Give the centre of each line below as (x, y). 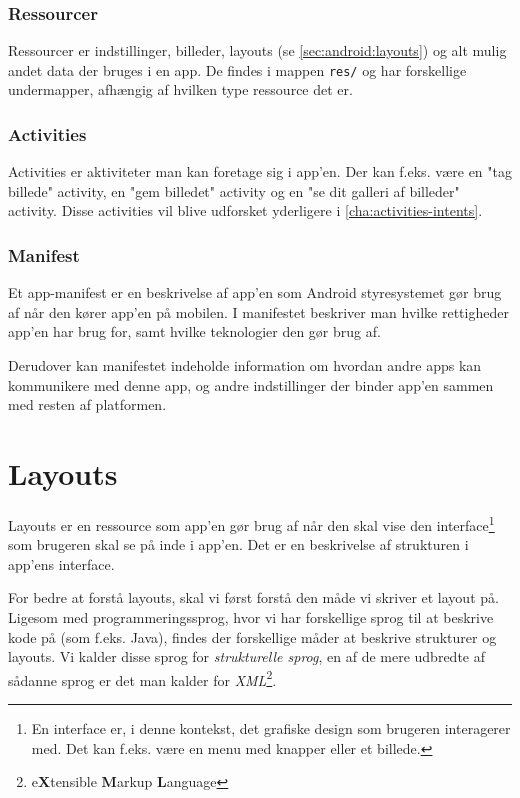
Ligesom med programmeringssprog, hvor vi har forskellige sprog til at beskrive (251, 617)
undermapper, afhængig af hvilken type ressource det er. (180, 89)
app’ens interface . (61, 563)
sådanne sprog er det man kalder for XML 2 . (142, 678)
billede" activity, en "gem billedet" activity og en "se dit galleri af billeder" (234, 190)
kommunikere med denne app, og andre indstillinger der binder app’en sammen (251, 384)
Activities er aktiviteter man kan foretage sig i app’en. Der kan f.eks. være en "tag (260, 171)
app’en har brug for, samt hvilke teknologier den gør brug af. (194, 331)
